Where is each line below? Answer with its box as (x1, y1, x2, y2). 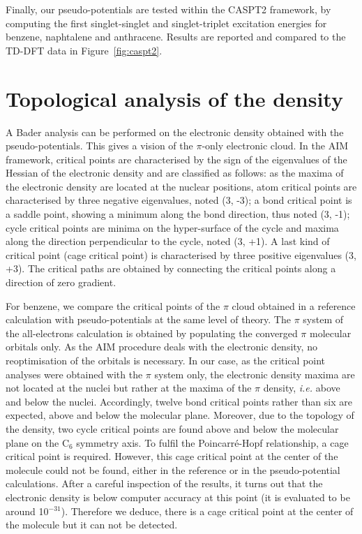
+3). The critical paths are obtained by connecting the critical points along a (6, 261, 336, 276)
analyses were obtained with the (6, 366, 143, 381)
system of (303, 312, 343, 327)
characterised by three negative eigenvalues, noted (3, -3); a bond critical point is (6, 193, 352, 207)
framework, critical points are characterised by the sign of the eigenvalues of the (6, 151, 347, 166)
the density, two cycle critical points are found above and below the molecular (6, 421, 339, 436)
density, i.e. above (263, 380, 340, 395)
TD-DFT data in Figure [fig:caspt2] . (6, 43, 163, 57)
